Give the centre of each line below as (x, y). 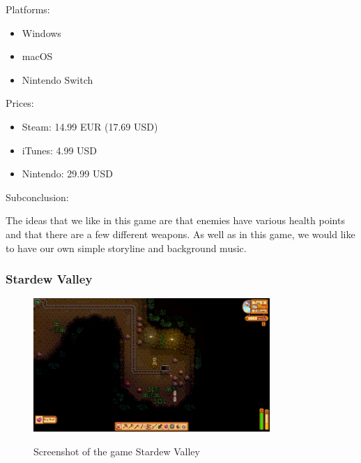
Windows (41, 32)
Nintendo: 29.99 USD (67, 174)
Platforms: (28, 9)
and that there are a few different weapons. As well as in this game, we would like (180, 234)
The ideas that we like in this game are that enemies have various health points (175, 220)
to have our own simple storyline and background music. (126, 248)
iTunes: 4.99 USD (60, 150)
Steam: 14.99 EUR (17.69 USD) (90, 126)
